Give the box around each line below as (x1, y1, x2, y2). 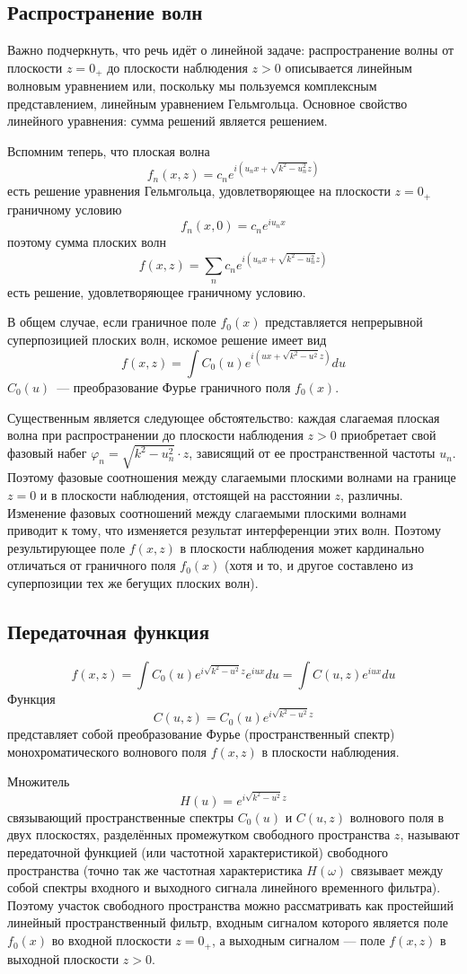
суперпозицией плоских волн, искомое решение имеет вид (7, 329, 327, 348)
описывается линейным (285, 57, 412, 76)
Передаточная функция (7, 617, 210, 645)
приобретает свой (340, 426, 436, 444)
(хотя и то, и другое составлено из (225, 556, 414, 575)
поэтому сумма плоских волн (7, 233, 167, 251)
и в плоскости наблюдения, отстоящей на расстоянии (40, 485, 330, 504)
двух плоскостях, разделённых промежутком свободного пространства (7, 825, 391, 844)
